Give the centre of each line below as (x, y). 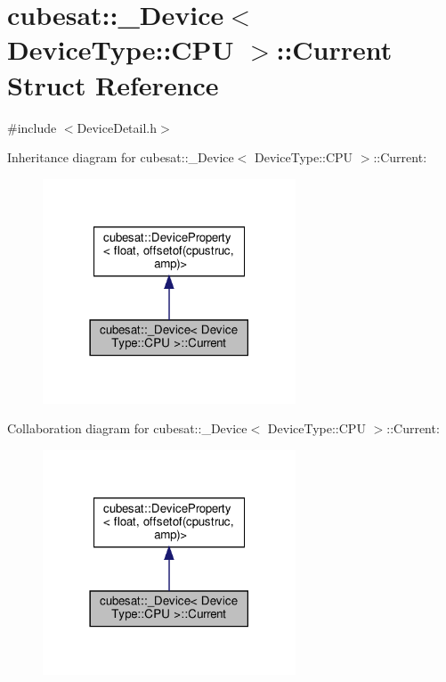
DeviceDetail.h (117, 127)
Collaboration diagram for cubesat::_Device (127, 428)
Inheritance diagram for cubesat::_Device (121, 157)
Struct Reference (113, 84)
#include (32, 127)
